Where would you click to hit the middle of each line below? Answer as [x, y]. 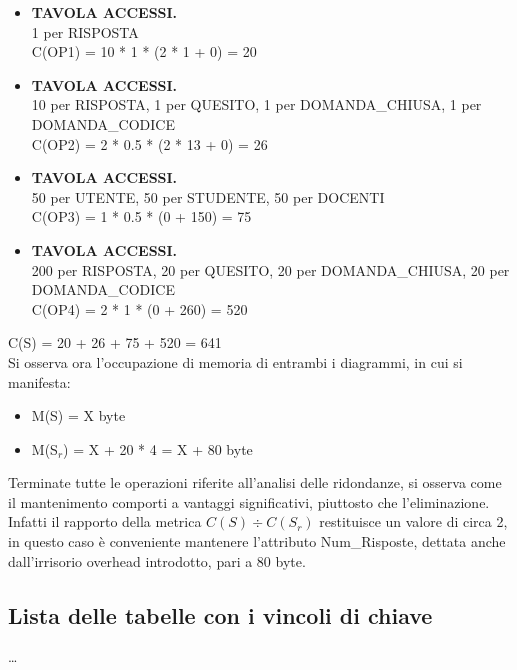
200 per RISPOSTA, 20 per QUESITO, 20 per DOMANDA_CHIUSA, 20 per [270, 269]
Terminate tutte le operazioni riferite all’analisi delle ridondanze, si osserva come [255, 482]
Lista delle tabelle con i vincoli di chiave [220, 614]
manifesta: [39, 381]
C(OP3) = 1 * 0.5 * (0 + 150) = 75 [141, 216]
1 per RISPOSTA [85, 31]
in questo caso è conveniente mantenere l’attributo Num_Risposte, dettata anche [257, 541]
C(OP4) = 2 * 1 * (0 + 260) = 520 [139, 308]
